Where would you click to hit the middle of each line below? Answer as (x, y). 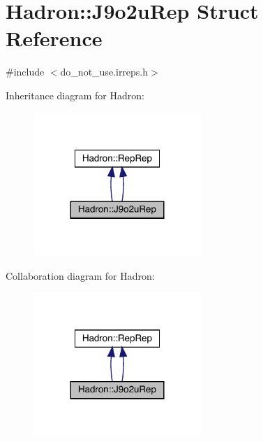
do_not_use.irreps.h (104, 72)
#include (25, 72)
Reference (54, 38)
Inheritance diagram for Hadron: (75, 95)
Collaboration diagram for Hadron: (80, 275)
